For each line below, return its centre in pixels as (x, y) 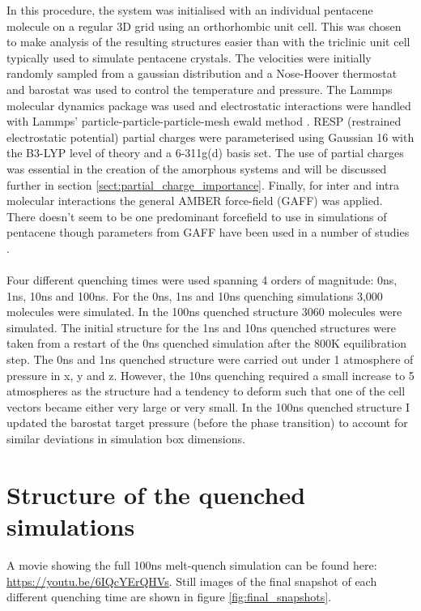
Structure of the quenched (156, 494)
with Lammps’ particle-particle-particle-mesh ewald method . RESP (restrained (204, 121)
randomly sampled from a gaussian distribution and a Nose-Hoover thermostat (202, 73)
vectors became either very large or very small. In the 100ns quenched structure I (208, 406)
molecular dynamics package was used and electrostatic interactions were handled (209, 105)
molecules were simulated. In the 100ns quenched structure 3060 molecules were (204, 312)
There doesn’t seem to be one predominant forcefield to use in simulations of (197, 216)
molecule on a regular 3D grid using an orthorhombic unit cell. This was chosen (204, 26)
